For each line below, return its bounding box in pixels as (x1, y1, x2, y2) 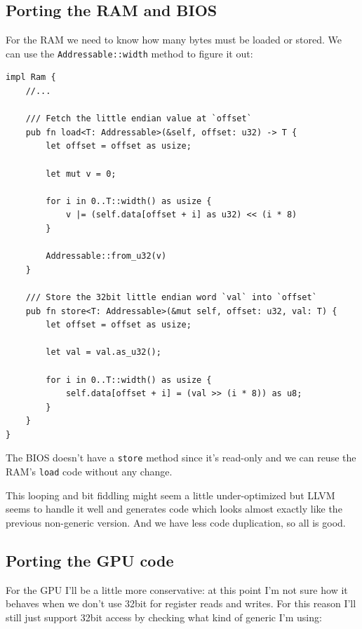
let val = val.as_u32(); (46, 347, 161, 358)
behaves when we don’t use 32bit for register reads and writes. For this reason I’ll (6, 596, 356, 611)
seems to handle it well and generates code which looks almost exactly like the (6, 501, 342, 516)
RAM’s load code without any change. (6, 464, 173, 479)
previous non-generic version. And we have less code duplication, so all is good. (6, 515, 346, 529)
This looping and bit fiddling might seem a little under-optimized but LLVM (6, 487, 335, 502)
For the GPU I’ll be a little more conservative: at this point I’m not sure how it (6, 582, 348, 597)
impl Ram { (6, 72, 56, 83)
